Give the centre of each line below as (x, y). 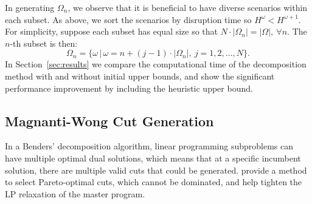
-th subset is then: (44, 43)
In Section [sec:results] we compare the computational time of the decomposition (156, 64)
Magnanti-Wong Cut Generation (109, 121)
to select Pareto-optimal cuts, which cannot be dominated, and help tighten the (154, 182)
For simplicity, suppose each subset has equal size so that (112, 31)
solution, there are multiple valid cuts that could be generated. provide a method (156, 170)
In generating (30, 7)
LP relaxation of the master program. (75, 193)
